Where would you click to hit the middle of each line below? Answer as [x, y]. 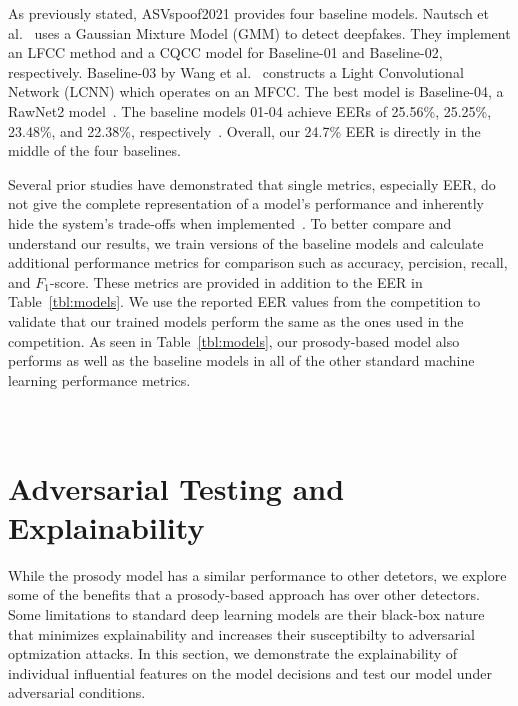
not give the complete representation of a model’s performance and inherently [246, 203]
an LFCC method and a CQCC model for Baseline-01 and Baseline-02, [225, 52]
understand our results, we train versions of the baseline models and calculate [246, 242]
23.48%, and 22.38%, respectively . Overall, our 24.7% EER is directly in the [244, 130]
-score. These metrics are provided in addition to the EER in [236, 281]
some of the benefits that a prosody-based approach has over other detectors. [244, 594]
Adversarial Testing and [176, 487]
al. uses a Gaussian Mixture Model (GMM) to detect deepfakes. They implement [259, 32]
